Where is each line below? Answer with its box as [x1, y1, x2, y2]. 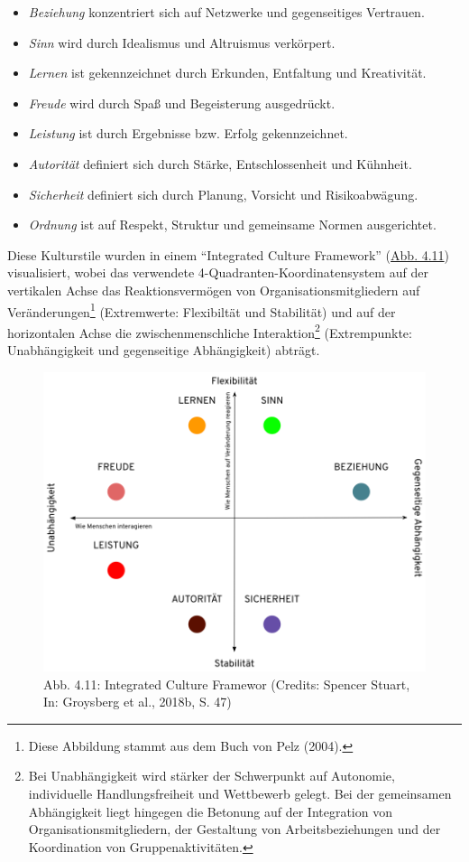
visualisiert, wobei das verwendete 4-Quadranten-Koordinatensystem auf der [7, 263, 428, 282]
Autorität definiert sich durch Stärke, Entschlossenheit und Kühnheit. [28, 154, 412, 173]
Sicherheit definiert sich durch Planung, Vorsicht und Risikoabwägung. [28, 184, 418, 203]
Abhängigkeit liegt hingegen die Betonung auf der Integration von [28, 801, 392, 820]
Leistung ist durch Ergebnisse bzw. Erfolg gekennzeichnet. [28, 124, 348, 143]
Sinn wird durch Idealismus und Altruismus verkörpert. [28, 33, 336, 52]
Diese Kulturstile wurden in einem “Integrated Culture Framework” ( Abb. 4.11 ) [7, 245, 450, 264]
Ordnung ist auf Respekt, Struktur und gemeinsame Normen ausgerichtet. [28, 215, 437, 234]
